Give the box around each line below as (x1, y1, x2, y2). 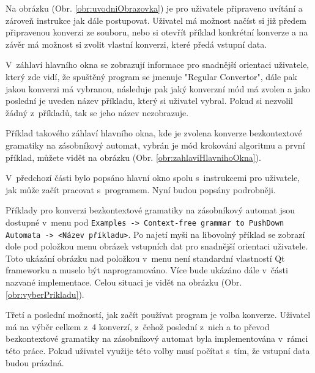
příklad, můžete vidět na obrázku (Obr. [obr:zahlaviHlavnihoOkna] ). (6, 150, 261, 163)
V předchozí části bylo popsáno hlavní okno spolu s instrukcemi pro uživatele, (6, 171, 300, 184)
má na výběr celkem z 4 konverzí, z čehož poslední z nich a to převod (6, 320, 270, 333)
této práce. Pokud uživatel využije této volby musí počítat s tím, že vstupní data (6, 344, 310, 356)
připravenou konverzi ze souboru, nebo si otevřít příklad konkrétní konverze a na (6, 26, 308, 39)
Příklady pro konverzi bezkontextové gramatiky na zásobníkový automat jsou (6, 204, 295, 216)
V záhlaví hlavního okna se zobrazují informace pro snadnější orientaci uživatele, (6, 58, 309, 71)
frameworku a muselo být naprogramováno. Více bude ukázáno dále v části (6, 264, 288, 276)
